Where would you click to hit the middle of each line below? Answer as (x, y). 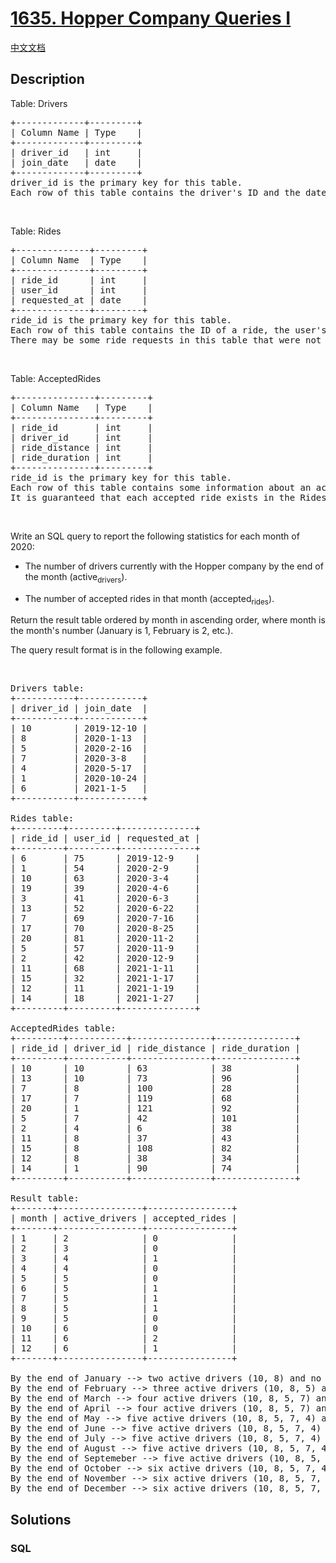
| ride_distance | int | (81, 447)
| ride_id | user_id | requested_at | (105, 838)
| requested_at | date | (79, 300)
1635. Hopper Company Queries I (151, 18)
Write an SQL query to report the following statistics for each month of (155, 536)
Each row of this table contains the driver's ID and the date (168, 192)
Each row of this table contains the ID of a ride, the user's (168, 330)
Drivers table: (47, 688)
